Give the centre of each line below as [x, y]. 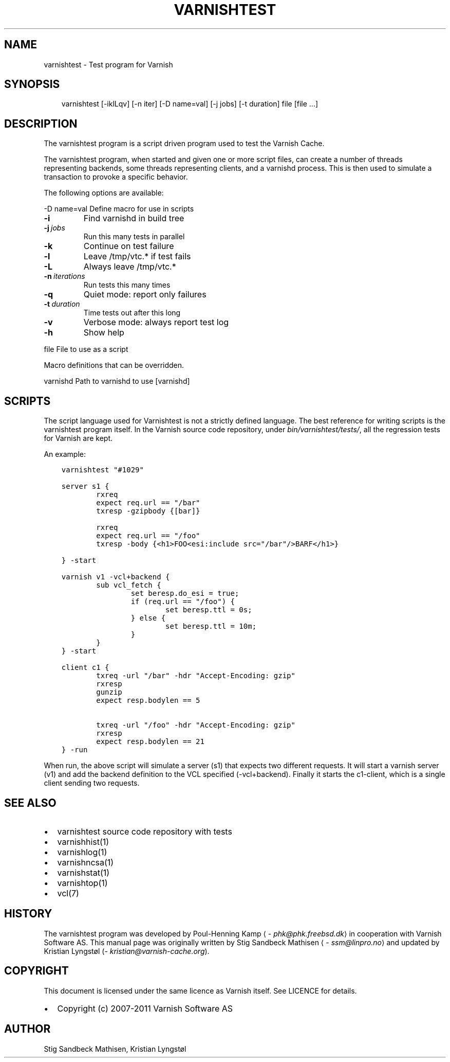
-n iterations [64, 276]
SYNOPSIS [32, 84]
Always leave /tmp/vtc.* [130, 267]
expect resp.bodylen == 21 [150, 742]
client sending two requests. [92, 783]
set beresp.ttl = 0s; [209, 610]
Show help [104, 333]
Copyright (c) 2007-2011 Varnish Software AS [145, 1008]
